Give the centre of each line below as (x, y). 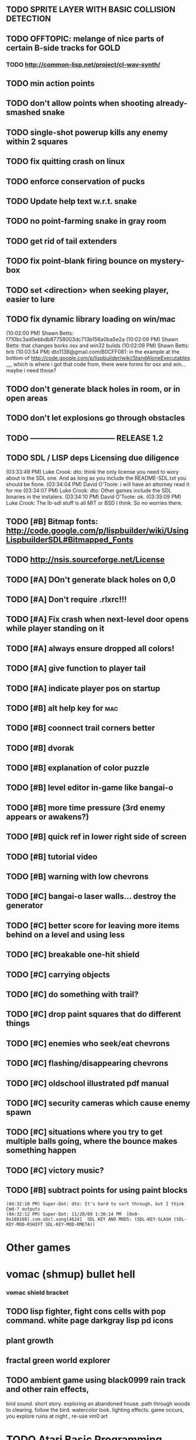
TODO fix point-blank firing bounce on (77, 261)
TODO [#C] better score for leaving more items (93, 926)
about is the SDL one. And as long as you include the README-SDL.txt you (96, 478)
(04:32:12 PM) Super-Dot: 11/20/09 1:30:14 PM (64, 1214)
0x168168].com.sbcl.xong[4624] (44, 1219)
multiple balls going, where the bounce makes (92, 1141)
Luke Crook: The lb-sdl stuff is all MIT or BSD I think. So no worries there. (94, 503)
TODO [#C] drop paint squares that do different (94, 1015)
